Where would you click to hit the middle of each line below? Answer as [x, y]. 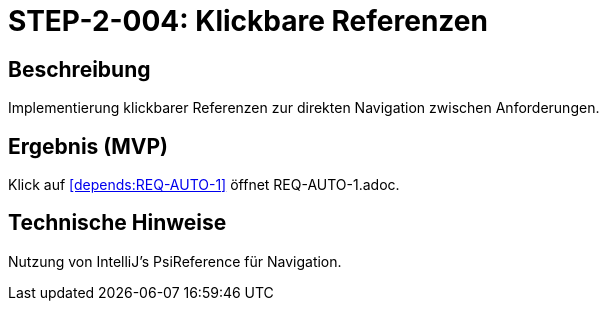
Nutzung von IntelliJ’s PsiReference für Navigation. [175, 261]
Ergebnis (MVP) [88, 146]
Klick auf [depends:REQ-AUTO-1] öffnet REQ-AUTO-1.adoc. [204, 185]
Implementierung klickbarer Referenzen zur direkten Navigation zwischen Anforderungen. [304, 108]
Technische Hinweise [117, 223]
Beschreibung [79, 69]
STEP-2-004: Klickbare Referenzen [248, 21]
